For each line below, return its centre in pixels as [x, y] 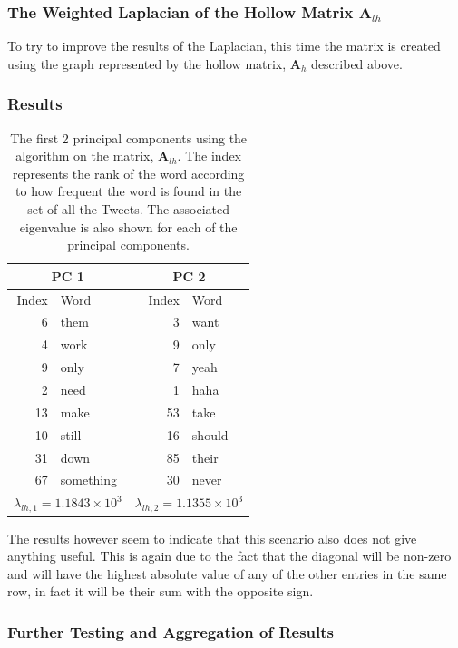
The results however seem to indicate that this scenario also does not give [212, 538]
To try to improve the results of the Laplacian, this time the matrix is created [224, 46]
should [210, 434]
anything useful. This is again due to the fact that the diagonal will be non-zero [229, 556]
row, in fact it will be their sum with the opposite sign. [161, 591]
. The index [210, 156]
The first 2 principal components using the [129, 137]
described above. [357, 63]
